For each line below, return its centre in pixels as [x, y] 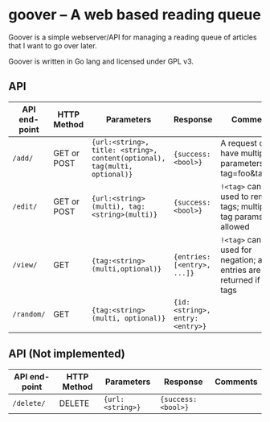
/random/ [29, 314]
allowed [235, 226]
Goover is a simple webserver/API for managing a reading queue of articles [133, 37]
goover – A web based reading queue [135, 15]
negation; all [243, 259]
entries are [241, 270]
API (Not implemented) [67, 354]
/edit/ [25, 206]
